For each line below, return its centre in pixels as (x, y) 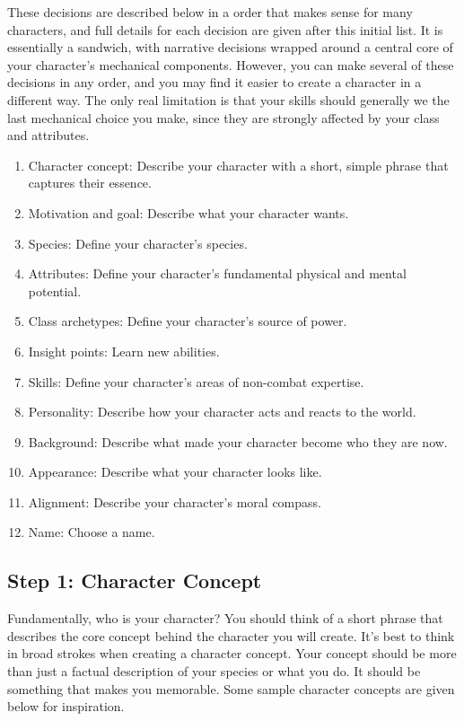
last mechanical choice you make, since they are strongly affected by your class (223, 117)
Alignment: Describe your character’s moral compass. (175, 501)
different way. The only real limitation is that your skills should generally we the (228, 99)
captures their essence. (90, 183)
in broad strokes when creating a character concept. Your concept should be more (232, 653)
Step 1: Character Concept (135, 580)
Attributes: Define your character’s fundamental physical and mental (217, 273)
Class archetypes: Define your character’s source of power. (188, 321)
